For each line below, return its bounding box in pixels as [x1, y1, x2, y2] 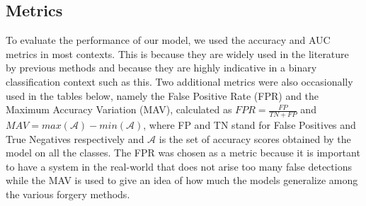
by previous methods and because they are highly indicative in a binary [6, 60, 317, 75]
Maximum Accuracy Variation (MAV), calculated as [6, 102, 232, 117]
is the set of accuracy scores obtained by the [159, 131, 351, 146]
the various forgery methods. [6, 186, 130, 201]
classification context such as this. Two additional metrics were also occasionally [6, 74, 353, 88]
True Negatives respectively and [6, 131, 144, 146]
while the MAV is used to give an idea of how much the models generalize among [6, 173, 358, 188]
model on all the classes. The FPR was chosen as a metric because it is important [6, 145, 360, 160]
